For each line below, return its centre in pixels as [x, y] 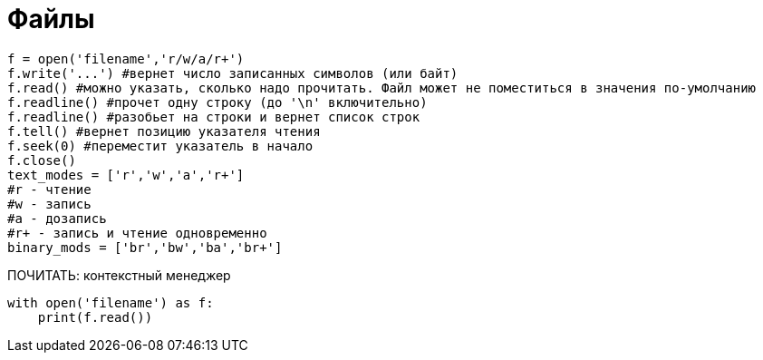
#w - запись [49, 204]
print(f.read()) [95, 317]
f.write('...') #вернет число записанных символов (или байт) [233, 73]
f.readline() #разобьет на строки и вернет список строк [214, 117]
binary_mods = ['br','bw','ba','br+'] [145, 247]
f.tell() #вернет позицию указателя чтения [164, 131]
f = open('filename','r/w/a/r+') [126, 58]
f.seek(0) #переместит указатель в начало [160, 146]
